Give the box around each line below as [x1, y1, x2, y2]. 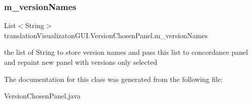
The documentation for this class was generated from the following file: [4, 73, 223, 84]
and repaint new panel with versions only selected [4, 57, 157, 67]
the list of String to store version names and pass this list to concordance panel [4, 47, 248, 57]
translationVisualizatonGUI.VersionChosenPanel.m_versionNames [4, 30, 208, 40]
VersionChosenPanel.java [4, 90, 81, 101]
